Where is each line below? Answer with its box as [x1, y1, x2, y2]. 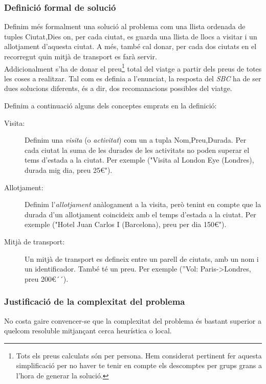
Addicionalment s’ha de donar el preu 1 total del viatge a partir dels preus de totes [4, 61, 262, 74]
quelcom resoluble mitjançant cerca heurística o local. [4, 325, 172, 336]
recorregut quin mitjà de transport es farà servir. [4, 51, 157, 61]
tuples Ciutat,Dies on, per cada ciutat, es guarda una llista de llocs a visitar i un [4, 31, 257, 41]
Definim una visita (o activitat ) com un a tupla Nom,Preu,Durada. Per [25, 134, 247, 145]
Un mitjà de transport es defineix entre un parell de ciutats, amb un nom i [25, 253, 259, 264]
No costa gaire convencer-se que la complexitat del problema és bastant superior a [4, 315, 261, 326]
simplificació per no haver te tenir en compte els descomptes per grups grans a [16, 360, 262, 371]
